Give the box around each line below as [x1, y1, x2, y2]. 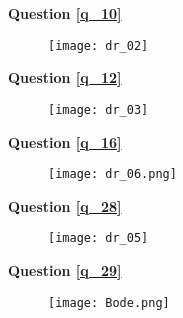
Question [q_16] [8, 131, 122, 152]
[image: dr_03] [48, 102, 149, 117]
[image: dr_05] [48, 231, 149, 246]
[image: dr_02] [48, 38, 149, 53]
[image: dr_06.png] [48, 167, 177, 182]
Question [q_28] [8, 195, 122, 216]
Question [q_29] [8, 260, 122, 280]
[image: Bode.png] [48, 295, 170, 310]
